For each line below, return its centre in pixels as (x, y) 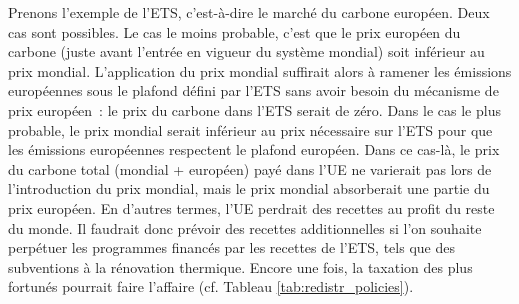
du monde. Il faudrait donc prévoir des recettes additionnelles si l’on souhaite (245, 227)
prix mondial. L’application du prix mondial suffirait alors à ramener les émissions (260, 70)
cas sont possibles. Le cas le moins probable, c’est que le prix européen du (234, 31)
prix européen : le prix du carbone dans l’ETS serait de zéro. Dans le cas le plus (254, 109)
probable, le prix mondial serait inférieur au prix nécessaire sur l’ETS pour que (250, 129)
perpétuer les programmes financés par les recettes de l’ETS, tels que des (231, 247)
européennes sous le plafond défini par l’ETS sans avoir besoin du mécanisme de (253, 90)
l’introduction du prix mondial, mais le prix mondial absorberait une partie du (249, 188)
